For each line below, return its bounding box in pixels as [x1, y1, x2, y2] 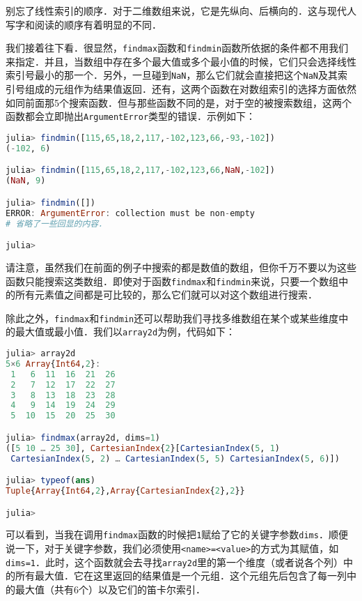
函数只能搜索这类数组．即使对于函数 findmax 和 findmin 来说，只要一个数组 [6, 273, 339, 288]
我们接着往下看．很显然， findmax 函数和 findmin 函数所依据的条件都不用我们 [6, 40, 349, 55]
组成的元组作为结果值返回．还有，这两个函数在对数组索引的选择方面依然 [24, 82, 356, 96]
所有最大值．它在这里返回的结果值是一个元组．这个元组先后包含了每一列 [15, 568, 347, 583]
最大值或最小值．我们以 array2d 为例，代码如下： [15, 324, 236, 339]
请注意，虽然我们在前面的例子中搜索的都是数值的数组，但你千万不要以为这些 [6, 259, 356, 274]
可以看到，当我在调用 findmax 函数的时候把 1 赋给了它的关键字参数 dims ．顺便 [6, 527, 348, 542]
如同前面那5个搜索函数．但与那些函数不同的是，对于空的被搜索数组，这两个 [6, 95, 352, 109]
